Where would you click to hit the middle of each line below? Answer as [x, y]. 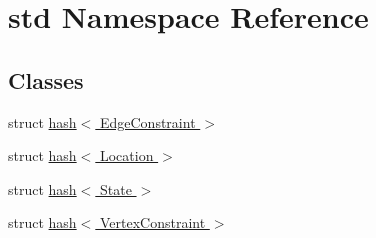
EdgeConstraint [147, 121]
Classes [46, 79]
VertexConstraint [152, 222]
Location [126, 155]
